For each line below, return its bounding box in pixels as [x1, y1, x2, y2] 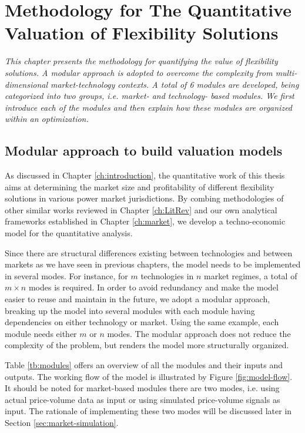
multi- [275, 66, 297, 78]
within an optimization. [5, 113, 89, 125]
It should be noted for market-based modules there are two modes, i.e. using [5, 382, 280, 394]
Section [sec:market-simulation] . [5, 416, 119, 428]
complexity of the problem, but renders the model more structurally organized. [5, 339, 289, 351]
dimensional [5, 78, 48, 90]
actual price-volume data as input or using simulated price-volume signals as [5, 393, 280, 405]
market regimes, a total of [204, 269, 297, 282]
